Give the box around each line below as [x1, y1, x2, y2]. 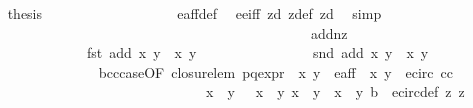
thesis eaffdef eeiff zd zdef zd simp [7, 3, 382, 23]
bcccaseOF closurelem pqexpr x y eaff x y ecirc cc [98, 61, 453, 82]
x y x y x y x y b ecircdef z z [205, 81, 465, 102]
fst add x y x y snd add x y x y [86, 42, 429, 63]
